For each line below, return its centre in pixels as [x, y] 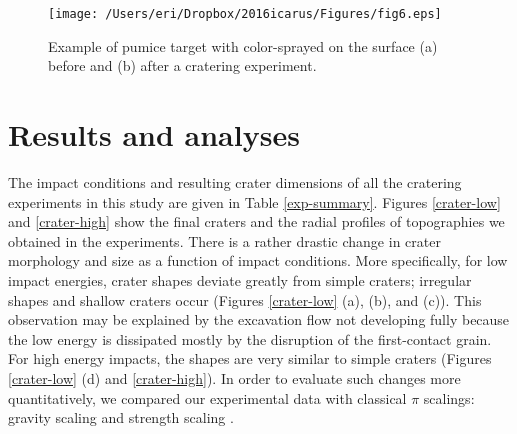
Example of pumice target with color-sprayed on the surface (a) [243, 45]
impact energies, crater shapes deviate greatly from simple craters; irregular [240, 279]
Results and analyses [154, 134]
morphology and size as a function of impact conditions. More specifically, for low [258, 260]
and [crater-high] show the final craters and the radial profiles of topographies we [256, 221]
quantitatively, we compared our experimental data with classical [207, 397]
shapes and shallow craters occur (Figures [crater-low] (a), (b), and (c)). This [245, 299]
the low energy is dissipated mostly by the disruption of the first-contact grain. [250, 338]
